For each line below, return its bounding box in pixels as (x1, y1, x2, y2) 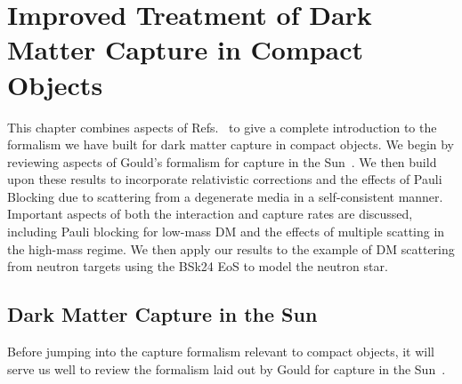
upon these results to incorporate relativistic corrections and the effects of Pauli (7, 170, 442, 188)
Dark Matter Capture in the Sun (7, 300, 318, 328)
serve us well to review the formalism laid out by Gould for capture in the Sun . (7, 359, 446, 378)
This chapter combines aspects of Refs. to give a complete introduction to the (7, 117, 437, 136)
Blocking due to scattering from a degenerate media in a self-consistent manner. (7, 187, 443, 205)
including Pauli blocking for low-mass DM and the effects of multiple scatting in (7, 222, 445, 241)
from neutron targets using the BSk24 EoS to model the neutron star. (7, 257, 388, 276)
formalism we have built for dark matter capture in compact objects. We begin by (7, 135, 455, 154)
